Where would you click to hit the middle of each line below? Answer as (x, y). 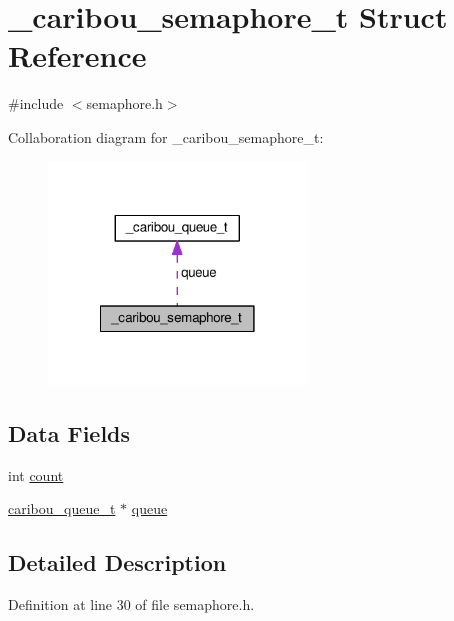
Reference (77, 55)
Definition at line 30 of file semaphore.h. (131, 604)
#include (36, 103)
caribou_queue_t (62, 508)
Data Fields (69, 433)
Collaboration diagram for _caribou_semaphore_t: (166, 136)
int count (36, 474)
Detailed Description (117, 562)
